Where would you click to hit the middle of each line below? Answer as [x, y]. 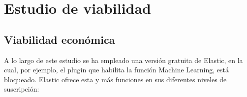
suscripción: [22, 89]
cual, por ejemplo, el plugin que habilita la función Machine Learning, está [116, 70]
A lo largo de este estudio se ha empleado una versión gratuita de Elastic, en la [123, 60]
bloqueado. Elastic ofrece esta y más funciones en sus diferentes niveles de [115, 79]
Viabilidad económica [60, 39]
